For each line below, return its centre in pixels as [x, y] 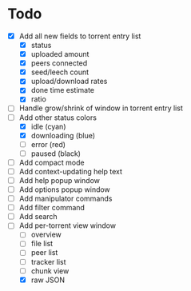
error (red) [48, 144]
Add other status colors [58, 118]
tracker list [48, 261]
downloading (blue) [63, 135]
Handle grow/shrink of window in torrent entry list [101, 108]
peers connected [59, 63]
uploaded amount [60, 54]
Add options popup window [65, 189]
